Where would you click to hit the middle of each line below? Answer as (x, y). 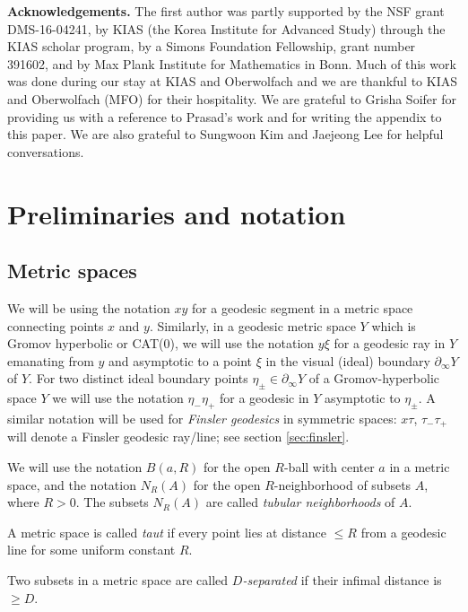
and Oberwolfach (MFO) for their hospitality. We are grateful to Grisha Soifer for (232, 98)
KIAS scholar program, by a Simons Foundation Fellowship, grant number (212, 46)
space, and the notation (72, 484)
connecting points (56, 325)
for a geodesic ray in (390, 343)
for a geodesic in (264, 398)
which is (394, 325)
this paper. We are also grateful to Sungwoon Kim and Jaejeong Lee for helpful (225, 134)
